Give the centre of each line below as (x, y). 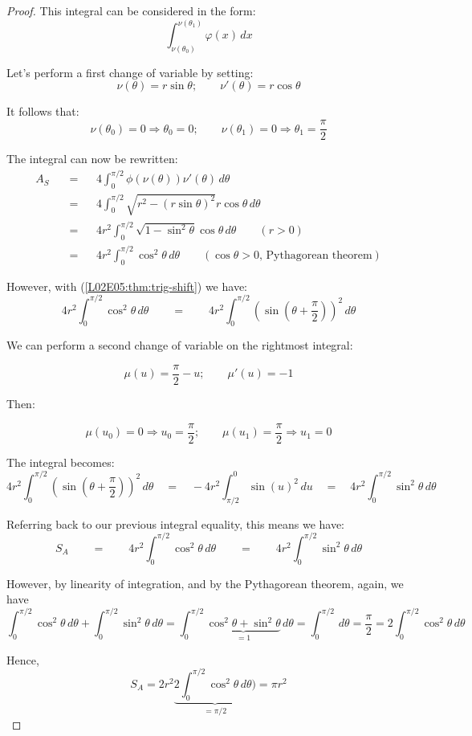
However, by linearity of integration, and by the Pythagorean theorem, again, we (205, 583)
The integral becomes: (61, 462)
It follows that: (43, 111)
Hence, (23, 659)
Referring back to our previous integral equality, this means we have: (176, 523)
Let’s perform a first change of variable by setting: (130, 72)
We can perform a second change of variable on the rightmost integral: (180, 345)
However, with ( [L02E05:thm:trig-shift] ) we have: (127, 286)
